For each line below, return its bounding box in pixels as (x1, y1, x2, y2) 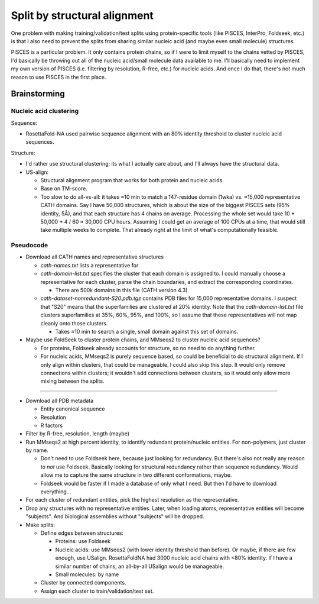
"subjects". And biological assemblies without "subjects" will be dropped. (25, 513, 204, 520)
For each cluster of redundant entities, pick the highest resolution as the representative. (25, 496, 239, 503)
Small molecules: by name (55, 571, 119, 578)
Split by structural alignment (11, 9, 154, 22)
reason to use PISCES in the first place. (11, 73, 106, 80)
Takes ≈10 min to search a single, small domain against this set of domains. (55, 328, 239, 335)
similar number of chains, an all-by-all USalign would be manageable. (55, 563, 224, 570)
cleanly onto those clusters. (40, 319, 108, 327)
